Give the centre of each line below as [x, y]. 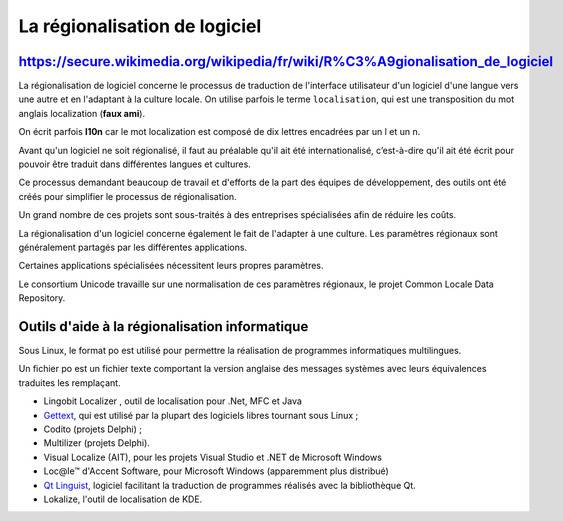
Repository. [42, 298]
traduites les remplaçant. [69, 382]
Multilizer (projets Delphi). [96, 443]
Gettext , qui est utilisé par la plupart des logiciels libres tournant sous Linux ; [201, 415]
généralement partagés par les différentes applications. [133, 247]
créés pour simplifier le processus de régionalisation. [127, 196]
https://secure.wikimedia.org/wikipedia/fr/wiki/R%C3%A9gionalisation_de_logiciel [286, 61]
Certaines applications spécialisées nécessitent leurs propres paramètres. [171, 266]
